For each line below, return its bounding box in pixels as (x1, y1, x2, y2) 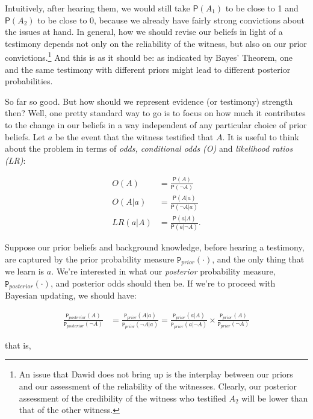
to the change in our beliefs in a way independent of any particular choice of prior (5, 119, 307, 131)
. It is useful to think (222, 130, 299, 143)
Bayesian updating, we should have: (5, 289, 137, 302)
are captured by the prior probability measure (5, 252, 175, 265)
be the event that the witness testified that (55, 130, 214, 143)
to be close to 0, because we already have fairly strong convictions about (37, 13, 305, 26)
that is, (5, 338, 31, 351)
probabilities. (5, 75, 53, 87)
